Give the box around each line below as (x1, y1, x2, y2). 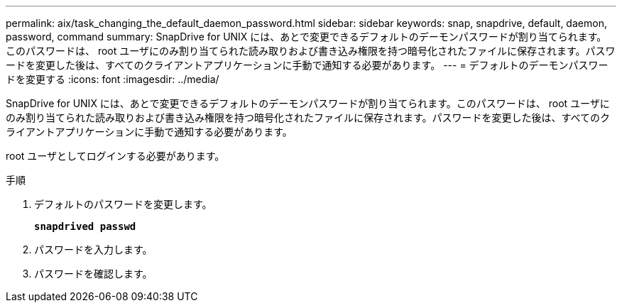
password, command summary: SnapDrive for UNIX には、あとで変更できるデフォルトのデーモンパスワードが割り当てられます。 (6, 31, 607, 43)
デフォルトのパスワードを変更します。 (34, 198, 212, 210)
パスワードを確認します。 (34, 268, 153, 280)
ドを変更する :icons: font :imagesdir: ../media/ (6, 73, 219, 85)
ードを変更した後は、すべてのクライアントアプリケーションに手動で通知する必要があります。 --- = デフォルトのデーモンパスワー (6, 59, 609, 71)
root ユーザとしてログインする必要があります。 (6, 150, 225, 162)
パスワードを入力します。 (34, 243, 153, 255)
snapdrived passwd (34, 221, 136, 232)
